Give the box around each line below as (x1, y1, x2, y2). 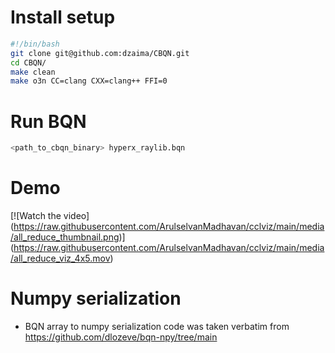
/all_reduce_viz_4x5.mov (10, 252, 111, 265)
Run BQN (10, 110, 87, 133)
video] (63, 210, 90, 222)
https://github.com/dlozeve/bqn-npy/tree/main (24, 331, 218, 343)
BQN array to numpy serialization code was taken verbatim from (24, 321, 290, 332)
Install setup (10, 6, 116, 29)
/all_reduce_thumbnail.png (10, 231, 120, 243)
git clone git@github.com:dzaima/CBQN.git (10, 48, 190, 58)
